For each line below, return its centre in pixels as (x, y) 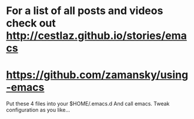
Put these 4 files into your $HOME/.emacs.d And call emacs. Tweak (88, 104)
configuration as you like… (38, 110)
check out (31, 23)
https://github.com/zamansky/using (97, 75)
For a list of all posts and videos (85, 11)
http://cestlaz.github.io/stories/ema (96, 36)
